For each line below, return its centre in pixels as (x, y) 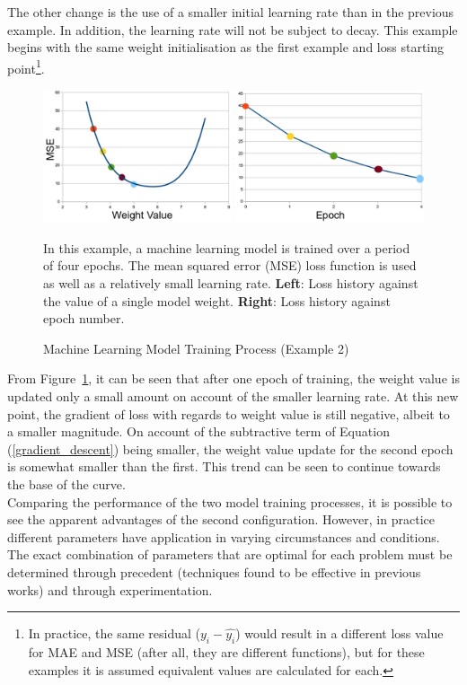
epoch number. (84, 318)
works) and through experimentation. (110, 589)
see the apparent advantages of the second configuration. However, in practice (221, 519)
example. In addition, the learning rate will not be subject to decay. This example (233, 29)
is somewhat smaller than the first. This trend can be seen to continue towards (224, 466)
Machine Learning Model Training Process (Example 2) (196, 348)
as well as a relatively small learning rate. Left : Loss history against (231, 283)
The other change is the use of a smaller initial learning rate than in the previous (231, 12)
